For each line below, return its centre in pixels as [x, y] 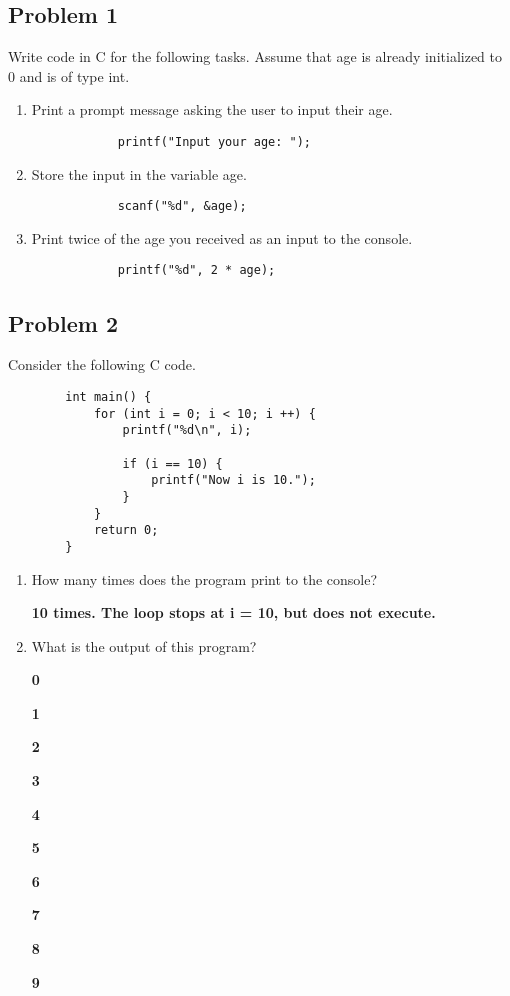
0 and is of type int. [69, 75]
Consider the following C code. [102, 364]
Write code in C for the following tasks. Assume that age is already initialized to [255, 56]
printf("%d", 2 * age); [196, 270]
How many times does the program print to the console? [204, 578]
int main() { [108, 396]
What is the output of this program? [144, 645]
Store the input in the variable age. [139, 173]
